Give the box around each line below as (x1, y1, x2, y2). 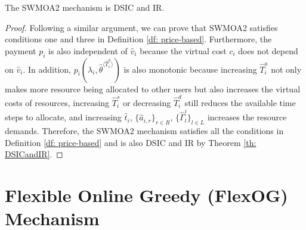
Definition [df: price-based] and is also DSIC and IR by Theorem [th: (5, 136, 256, 148)
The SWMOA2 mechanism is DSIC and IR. (5, 1, 165, 13)
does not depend (238, 44, 298, 57)
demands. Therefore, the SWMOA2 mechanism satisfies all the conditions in (5, 125, 284, 136)
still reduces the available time (184, 96, 296, 108)
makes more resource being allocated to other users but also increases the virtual (5, 82, 301, 95)
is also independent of (48, 44, 128, 57)
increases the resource (207, 111, 287, 123)
